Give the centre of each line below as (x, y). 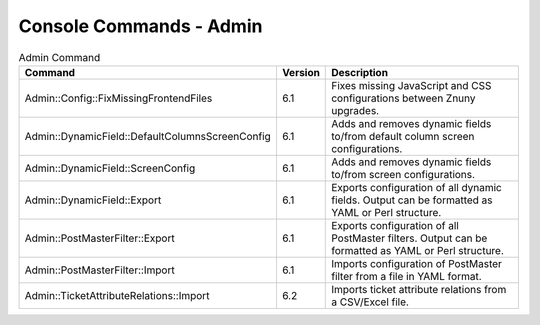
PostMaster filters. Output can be (409, 238)
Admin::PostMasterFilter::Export (99, 238)
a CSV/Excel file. (370, 302)
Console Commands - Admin (140, 26)
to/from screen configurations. (403, 174)
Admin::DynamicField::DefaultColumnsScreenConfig (148, 136)
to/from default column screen (403, 136)
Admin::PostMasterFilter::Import (99, 270)
